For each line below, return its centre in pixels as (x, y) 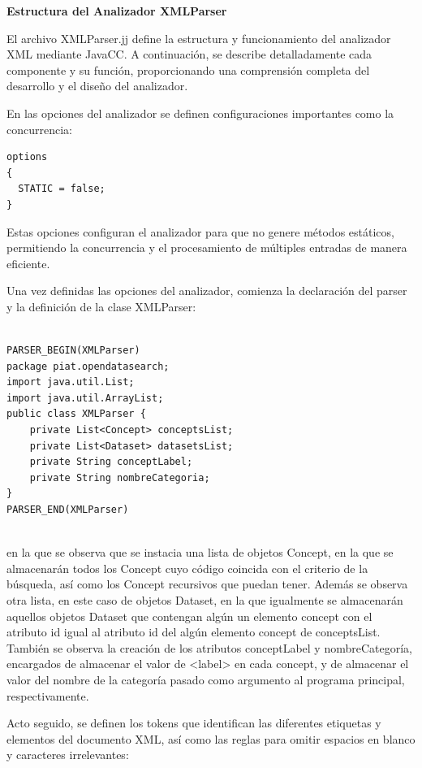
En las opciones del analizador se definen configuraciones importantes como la (200, 113)
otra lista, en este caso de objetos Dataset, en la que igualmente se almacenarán (205, 600)
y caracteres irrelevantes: (68, 755)
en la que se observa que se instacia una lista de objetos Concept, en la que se (200, 552)
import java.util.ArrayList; (85, 398)
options (27, 157)
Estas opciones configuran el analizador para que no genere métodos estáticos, (200, 231)
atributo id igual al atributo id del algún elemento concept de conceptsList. (194, 632)
